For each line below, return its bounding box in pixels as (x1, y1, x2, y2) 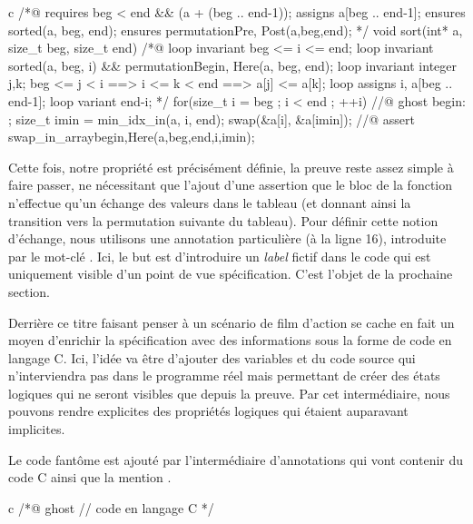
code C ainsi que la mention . (8, 468, 172, 487)
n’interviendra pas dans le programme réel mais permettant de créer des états (8, 366, 440, 385)
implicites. (8, 420, 65, 439)
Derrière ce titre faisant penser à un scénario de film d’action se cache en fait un (8, 312, 455, 331)
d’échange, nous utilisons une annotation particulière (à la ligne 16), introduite (8, 229, 447, 248)
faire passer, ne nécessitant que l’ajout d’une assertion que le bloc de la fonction (8, 175, 453, 194)
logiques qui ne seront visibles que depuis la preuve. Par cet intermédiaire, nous (8, 383, 450, 402)
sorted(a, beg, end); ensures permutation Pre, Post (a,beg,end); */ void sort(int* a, (8, 20, 463, 39)
